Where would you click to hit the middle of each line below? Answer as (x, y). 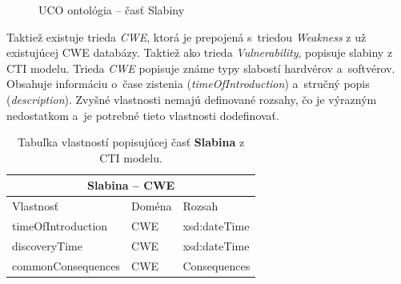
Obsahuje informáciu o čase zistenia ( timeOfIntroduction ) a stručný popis (188, 84)
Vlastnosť (36, 206)
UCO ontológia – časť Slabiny (112, 10)
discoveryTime (47, 245)
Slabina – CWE (131, 185)
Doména (152, 206)
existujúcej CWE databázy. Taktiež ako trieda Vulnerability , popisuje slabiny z (200, 52)
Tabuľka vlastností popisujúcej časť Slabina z (131, 142)
